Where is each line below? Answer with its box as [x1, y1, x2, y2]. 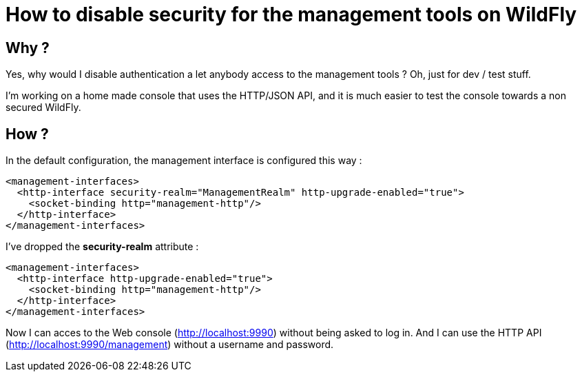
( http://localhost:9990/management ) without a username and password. [6, 338, 334, 351]
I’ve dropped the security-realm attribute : [6, 241, 199, 253]
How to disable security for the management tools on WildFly [6, 3, 577, 26]
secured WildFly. [6, 101, 81, 114]
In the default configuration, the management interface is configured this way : [6, 154, 362, 167]
